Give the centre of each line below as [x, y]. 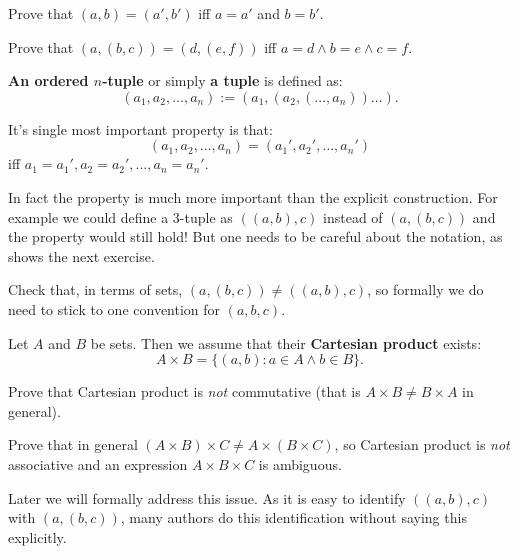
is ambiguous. [300, 463]
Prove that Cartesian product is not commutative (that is [184, 391]
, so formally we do [425, 289]
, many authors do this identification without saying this [293, 517]
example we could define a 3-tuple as [120, 216]
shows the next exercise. [81, 255]
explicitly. [37, 536]
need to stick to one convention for [114, 308]
